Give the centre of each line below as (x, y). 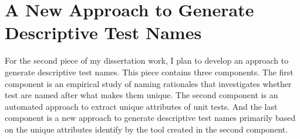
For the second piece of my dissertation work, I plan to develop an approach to (147, 60)
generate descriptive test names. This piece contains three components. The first (149, 72)
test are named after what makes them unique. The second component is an (141, 95)
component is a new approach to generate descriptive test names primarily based (150, 118)
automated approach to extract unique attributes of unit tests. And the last (141, 106)
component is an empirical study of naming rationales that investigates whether (148, 83)
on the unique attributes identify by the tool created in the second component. (146, 129)
